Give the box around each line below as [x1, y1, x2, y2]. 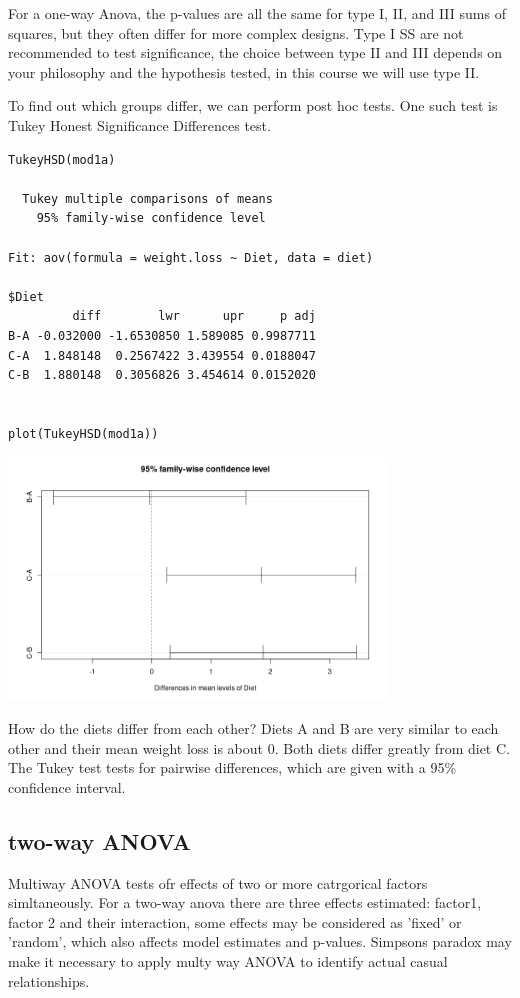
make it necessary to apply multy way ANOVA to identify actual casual [8, 951, 448, 972]
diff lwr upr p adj [72, 309, 316, 324]
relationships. [8, 970, 90, 991]
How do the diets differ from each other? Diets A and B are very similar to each [8, 718, 499, 739]
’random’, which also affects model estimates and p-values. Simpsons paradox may [8, 931, 512, 952]
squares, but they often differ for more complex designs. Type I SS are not [8, 22, 464, 43]
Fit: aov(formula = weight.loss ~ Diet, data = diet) [8, 250, 374, 265]
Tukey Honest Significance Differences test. [8, 114, 271, 135]
